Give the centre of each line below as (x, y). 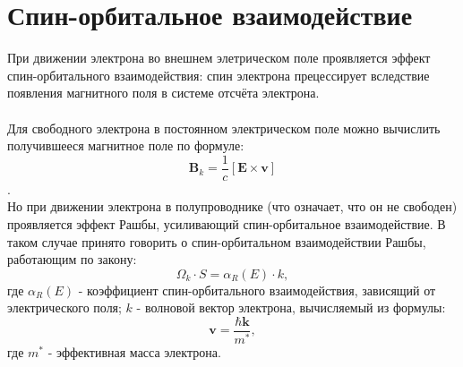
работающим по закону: (72, 259)
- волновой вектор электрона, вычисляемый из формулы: (291, 307)
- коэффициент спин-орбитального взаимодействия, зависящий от (257, 290)
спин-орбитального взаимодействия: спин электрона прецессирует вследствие (219, 75)
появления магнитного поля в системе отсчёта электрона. (163, 93)
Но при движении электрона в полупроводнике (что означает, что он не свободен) (232, 206)
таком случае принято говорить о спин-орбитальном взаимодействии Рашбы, (217, 241)
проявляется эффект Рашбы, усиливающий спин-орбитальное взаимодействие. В (227, 223)
